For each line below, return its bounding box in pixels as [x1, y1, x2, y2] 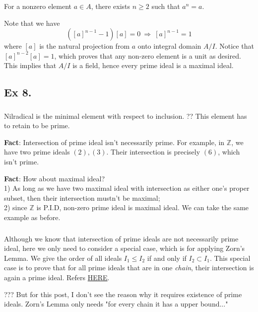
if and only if [147, 252, 187, 263]
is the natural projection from [39, 41, 130, 51]
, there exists [91, 1, 130, 11]
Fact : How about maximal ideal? [4, 173, 105, 183]
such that [151, 1, 180, 11]
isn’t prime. [4, 156, 39, 167]
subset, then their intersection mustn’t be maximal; [4, 192, 160, 203]
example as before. [4, 212, 61, 223]
